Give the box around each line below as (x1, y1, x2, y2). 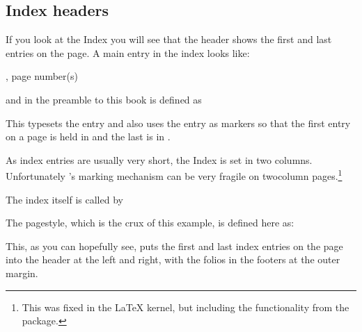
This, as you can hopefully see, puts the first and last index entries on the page (6, 238, 343, 253)
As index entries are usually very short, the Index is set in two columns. (6, 152, 313, 167)
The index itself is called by (6, 192, 123, 206)
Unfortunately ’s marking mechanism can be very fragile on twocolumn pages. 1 (6, 167, 343, 183)
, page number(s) (6, 69, 78, 83)
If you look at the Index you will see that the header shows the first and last (6, 32, 332, 47)
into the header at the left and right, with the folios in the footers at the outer (6, 252, 340, 267)
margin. (6, 265, 38, 280)
